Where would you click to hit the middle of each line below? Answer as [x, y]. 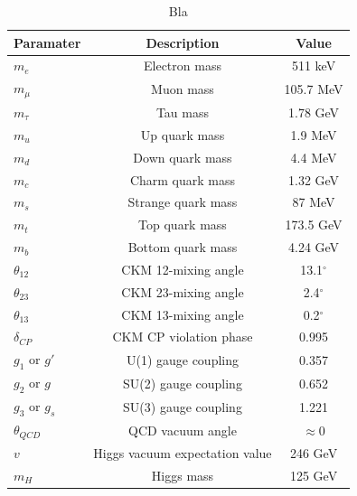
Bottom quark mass [183, 247]
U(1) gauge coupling [183, 359]
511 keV [314, 66]
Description [183, 42]
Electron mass [183, 66]
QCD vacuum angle [182, 430]
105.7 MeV [314, 89]
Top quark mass [183, 225]
